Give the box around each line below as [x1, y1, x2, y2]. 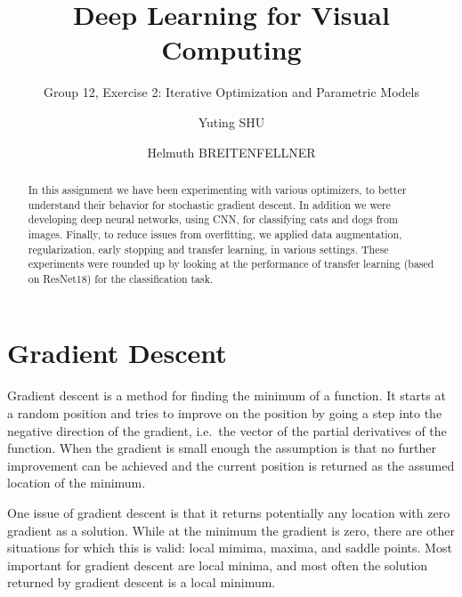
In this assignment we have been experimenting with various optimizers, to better [28, 182, 407, 197]
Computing [161, 31, 302, 68]
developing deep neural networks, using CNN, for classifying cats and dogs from [28, 212, 398, 227]
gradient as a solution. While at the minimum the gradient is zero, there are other [7, 520, 455, 539]
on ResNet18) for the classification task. [28, 270, 214, 286]
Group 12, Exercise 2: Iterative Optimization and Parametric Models [43, 83, 419, 101]
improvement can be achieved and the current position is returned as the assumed [7, 456, 455, 474]
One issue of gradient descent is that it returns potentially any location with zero [7, 503, 450, 521]
